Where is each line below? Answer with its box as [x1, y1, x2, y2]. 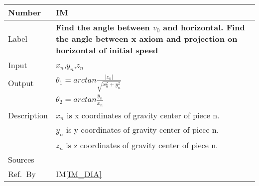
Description [8, 109, 48, 121]
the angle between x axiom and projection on [55, 32, 238, 44]
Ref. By [8, 168, 36, 180]
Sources [8, 153, 34, 165]
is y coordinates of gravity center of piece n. [66, 123, 219, 135]
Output [8, 77, 34, 89]
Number [8, 6, 41, 18]
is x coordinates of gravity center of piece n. [67, 109, 220, 121]
